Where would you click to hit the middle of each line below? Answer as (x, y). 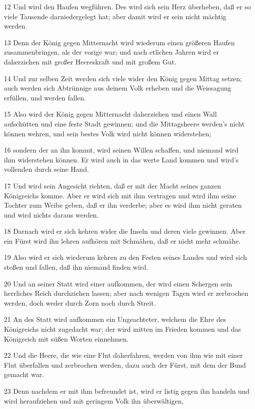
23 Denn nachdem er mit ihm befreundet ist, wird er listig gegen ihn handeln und (127, 391)
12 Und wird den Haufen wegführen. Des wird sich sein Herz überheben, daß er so (127, 6)
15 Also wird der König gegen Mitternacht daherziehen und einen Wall (111, 114)
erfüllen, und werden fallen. (45, 97)
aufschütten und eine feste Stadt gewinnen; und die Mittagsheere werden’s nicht (124, 123)
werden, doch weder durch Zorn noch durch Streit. (80, 302)
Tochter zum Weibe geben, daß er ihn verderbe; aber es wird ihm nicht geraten (123, 205)
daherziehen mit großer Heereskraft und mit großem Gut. (90, 61)
